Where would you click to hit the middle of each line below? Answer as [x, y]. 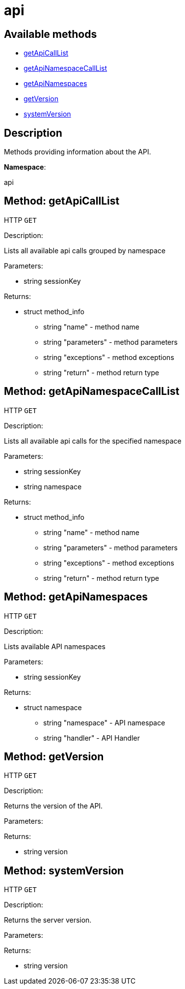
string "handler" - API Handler [92, 738]
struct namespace [53, 707]
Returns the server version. [48, 920]
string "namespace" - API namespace [104, 722]
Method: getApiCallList [62, 201]
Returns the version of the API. [53, 806]
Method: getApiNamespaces [76, 597]
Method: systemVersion [64, 870]
